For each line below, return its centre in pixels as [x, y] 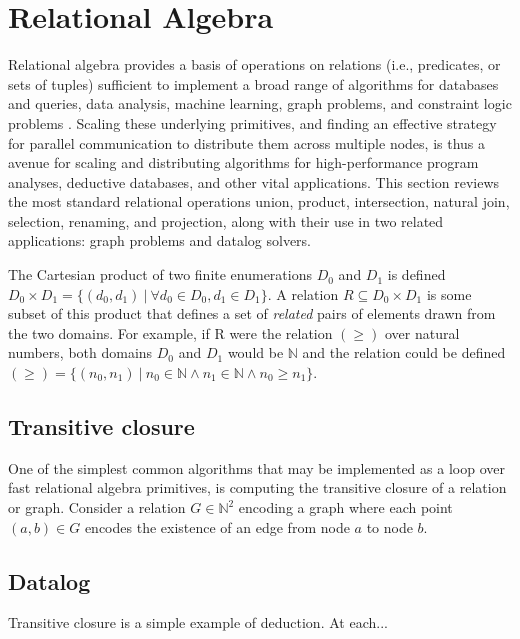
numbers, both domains [80, 352]
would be [255, 352]
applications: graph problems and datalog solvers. [160, 240]
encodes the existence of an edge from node [217, 526]
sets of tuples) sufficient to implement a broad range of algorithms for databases [253, 83]
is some [449, 293]
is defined [416, 274]
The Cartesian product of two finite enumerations [160, 274]
